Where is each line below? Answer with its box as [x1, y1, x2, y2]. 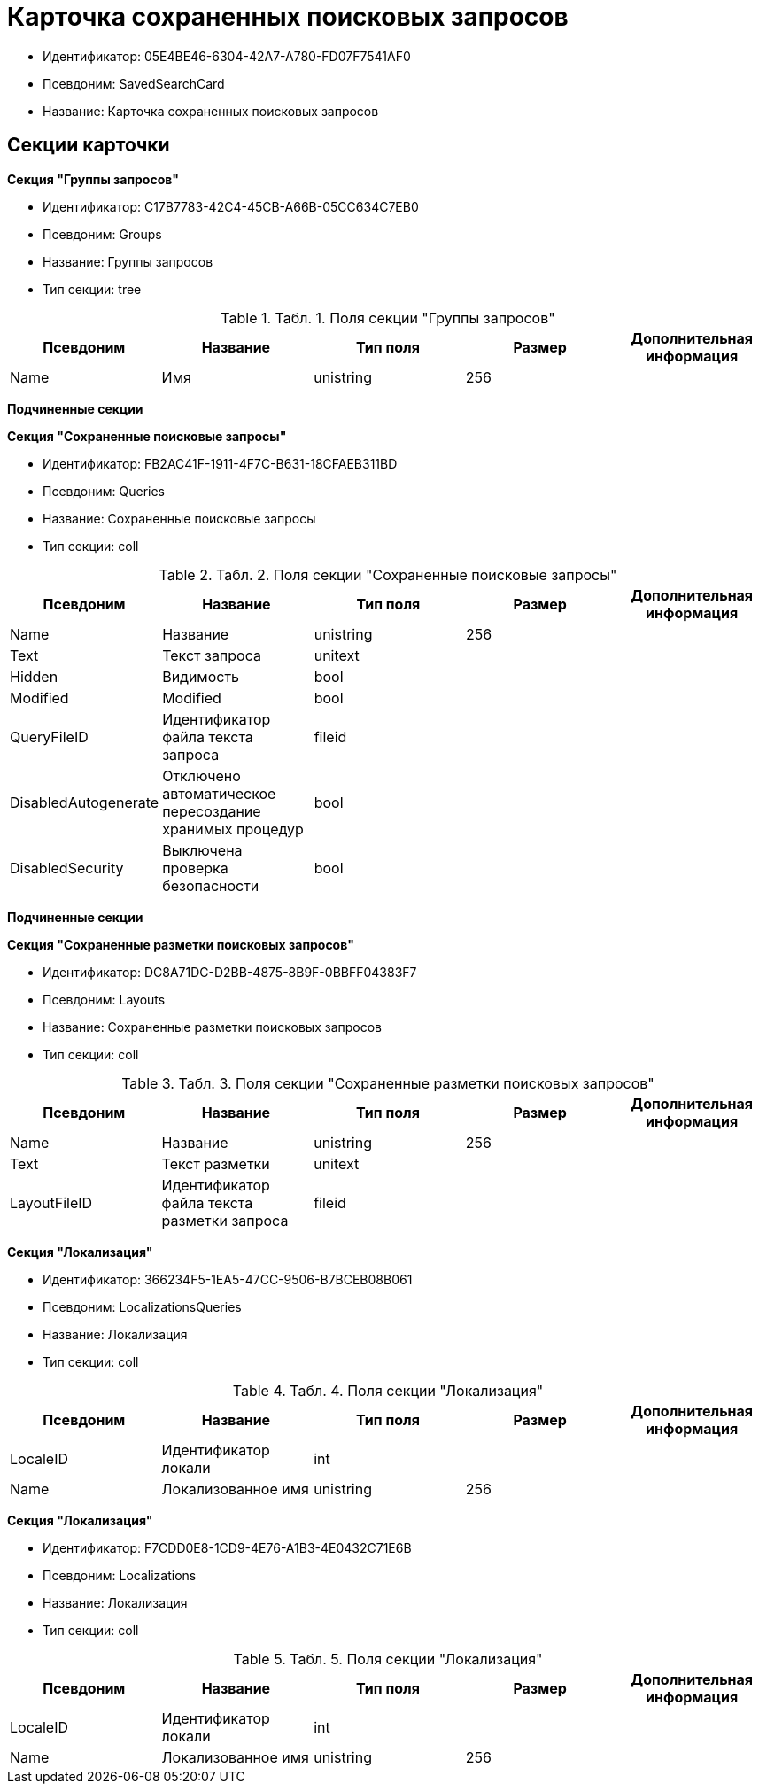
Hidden [10, 667, 58, 686]
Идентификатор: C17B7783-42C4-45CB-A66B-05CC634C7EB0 [43, 198, 419, 214]
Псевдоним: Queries [43, 483, 166, 499]
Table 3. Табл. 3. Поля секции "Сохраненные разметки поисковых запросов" [121, 1074, 654, 1092]
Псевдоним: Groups [43, 226, 162, 242]
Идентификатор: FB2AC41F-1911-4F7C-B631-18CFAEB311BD [43, 455, 398, 471]
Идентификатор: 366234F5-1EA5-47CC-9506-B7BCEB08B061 [43, 1271, 413, 1287]
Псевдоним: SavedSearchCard [43, 75, 225, 91]
